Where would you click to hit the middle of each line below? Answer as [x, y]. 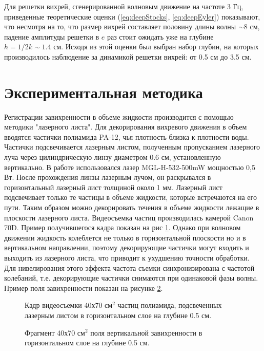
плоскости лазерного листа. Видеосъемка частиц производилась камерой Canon [129, 217]
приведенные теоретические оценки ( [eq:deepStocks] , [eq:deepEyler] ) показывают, [132, 16]
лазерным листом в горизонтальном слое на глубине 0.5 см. [118, 315]
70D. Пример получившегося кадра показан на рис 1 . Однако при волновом [123, 227]
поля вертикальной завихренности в [146, 332]
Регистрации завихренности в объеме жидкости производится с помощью [119, 116]
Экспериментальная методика [104, 92]
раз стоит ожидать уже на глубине [160, 36]
